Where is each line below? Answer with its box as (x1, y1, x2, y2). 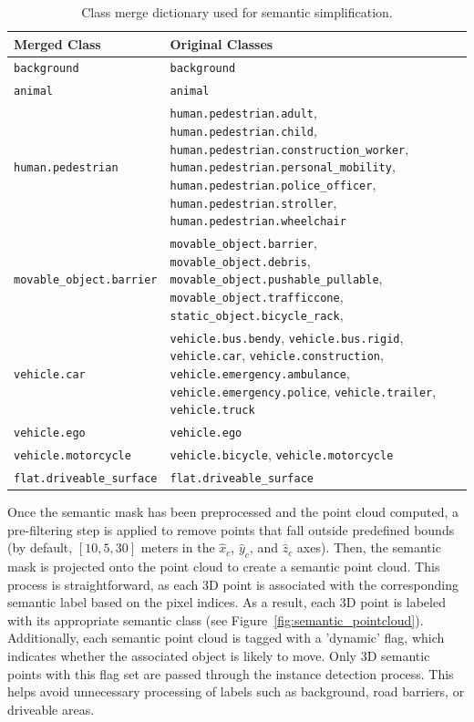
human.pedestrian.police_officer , (170, 174, 376, 193)
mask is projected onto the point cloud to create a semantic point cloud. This (7, 557, 440, 576)
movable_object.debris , (170, 251, 311, 270)
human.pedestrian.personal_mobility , (170, 157, 396, 176)
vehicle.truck (170, 404, 255, 418)
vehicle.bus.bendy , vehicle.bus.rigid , (170, 327, 404, 346)
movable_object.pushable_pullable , (170, 269, 383, 288)
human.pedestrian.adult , (170, 103, 317, 122)
